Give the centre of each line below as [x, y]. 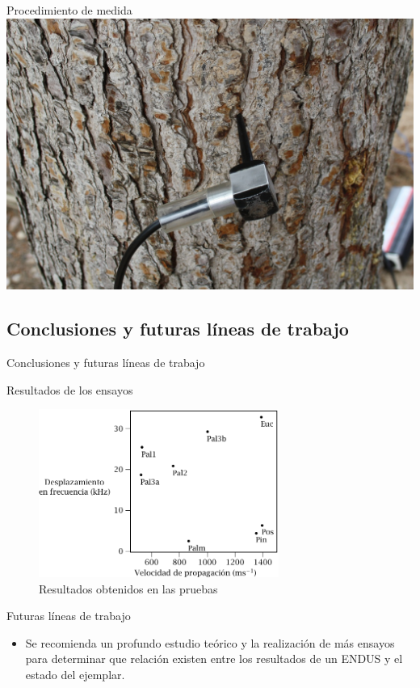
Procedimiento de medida [69, 10]
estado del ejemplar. [75, 675]
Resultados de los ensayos [70, 389]
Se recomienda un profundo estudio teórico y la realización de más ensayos [210, 642]
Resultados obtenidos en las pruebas [128, 588]
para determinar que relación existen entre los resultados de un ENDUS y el [214, 658]
